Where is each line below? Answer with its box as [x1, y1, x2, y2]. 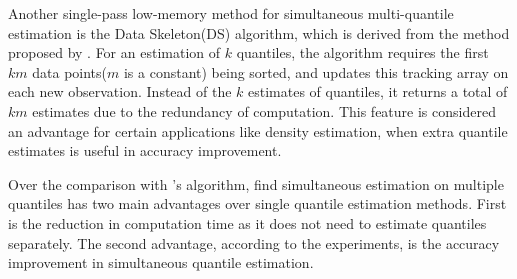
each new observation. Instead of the [8, 81, 232, 102]
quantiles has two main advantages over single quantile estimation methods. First [8, 193, 507, 214]
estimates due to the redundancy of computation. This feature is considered [32, 100, 496, 121]
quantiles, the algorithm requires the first [236, 42, 489, 63]
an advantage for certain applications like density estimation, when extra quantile [8, 120, 508, 141]
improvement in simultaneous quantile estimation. [8, 252, 314, 273]
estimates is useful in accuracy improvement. [8, 140, 282, 161]
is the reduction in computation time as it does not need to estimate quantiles [8, 212, 487, 233]
